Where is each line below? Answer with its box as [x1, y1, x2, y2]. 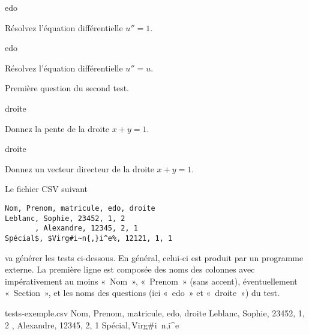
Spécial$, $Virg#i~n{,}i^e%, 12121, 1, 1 [5, 234, 173, 243]
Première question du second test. [5, 82, 129, 94]
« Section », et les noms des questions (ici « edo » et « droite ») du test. [5, 286, 280, 299]
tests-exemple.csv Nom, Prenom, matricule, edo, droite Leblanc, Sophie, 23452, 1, [5, 306, 305, 319]
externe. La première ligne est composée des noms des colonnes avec [5, 263, 255, 276]
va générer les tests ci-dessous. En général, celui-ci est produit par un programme [5, 251, 304, 264]
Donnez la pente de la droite [5, 122, 110, 134]
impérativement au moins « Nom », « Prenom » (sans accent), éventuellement [5, 274, 298, 287]
